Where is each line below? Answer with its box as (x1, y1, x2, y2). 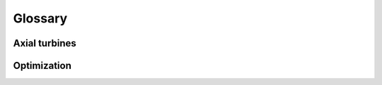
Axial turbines (13, 37, 77, 49)
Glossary (13, 11, 68, 26)
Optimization (13, 60, 72, 72)
